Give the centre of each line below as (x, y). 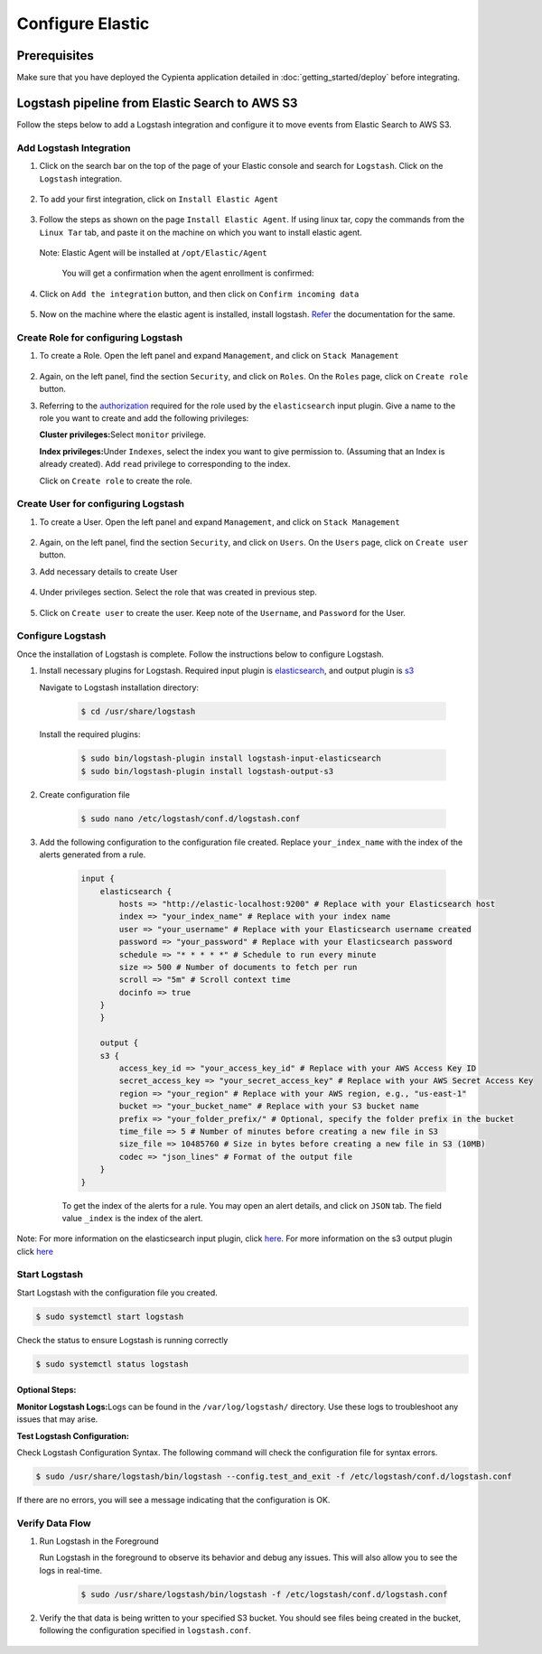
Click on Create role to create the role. (116, 481)
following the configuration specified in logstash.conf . (145, 1631)
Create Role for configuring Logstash (100, 337)
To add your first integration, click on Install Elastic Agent (159, 199)
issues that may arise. (57, 1419)
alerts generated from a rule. (93, 855)
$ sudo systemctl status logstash (112, 1364)
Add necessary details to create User (108, 571)
